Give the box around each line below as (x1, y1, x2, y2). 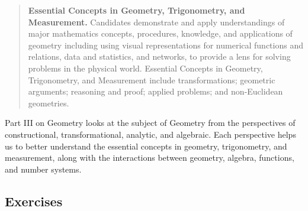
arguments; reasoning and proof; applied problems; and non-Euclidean (28, 85, 283, 98)
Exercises (5, 191, 63, 210)
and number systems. (5, 163, 82, 175)
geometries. (28, 96, 69, 109)
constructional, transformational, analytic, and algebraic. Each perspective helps (5, 128, 296, 140)
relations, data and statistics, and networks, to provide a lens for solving (28, 50, 291, 63)
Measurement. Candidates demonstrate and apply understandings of (28, 15, 285, 28)
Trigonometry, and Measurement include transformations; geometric (28, 73, 275, 86)
